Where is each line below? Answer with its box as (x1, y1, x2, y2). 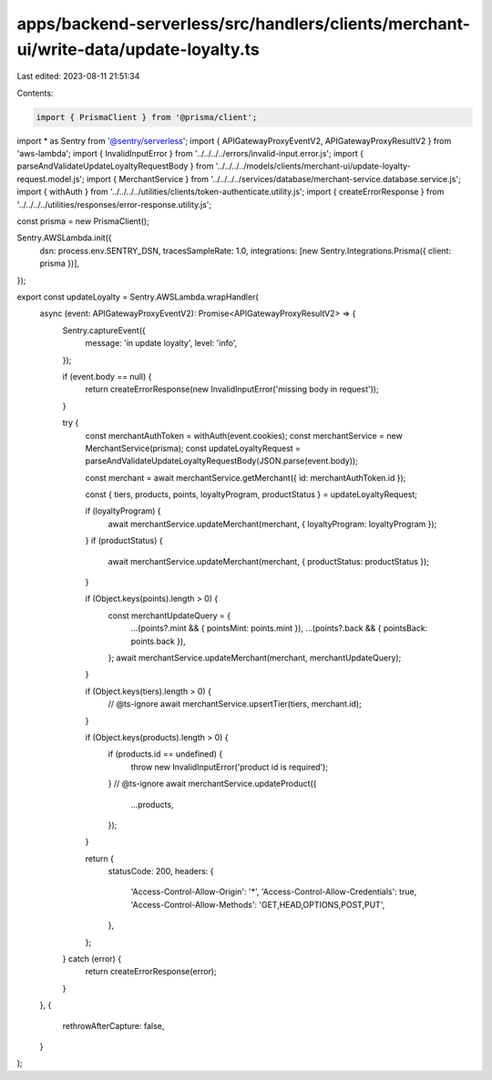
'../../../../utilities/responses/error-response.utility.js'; (16, 199, 212, 209)
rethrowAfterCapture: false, (62, 1020, 165, 1031)
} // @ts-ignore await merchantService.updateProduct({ (108, 779, 317, 790)
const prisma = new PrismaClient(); (16, 216, 149, 227)
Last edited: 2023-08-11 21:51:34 (16, 71, 140, 82)
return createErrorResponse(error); (85, 966, 218, 977)
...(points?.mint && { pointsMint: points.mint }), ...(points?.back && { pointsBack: (130, 623, 428, 634)
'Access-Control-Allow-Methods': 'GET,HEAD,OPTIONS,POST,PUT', (130, 899, 385, 910)
